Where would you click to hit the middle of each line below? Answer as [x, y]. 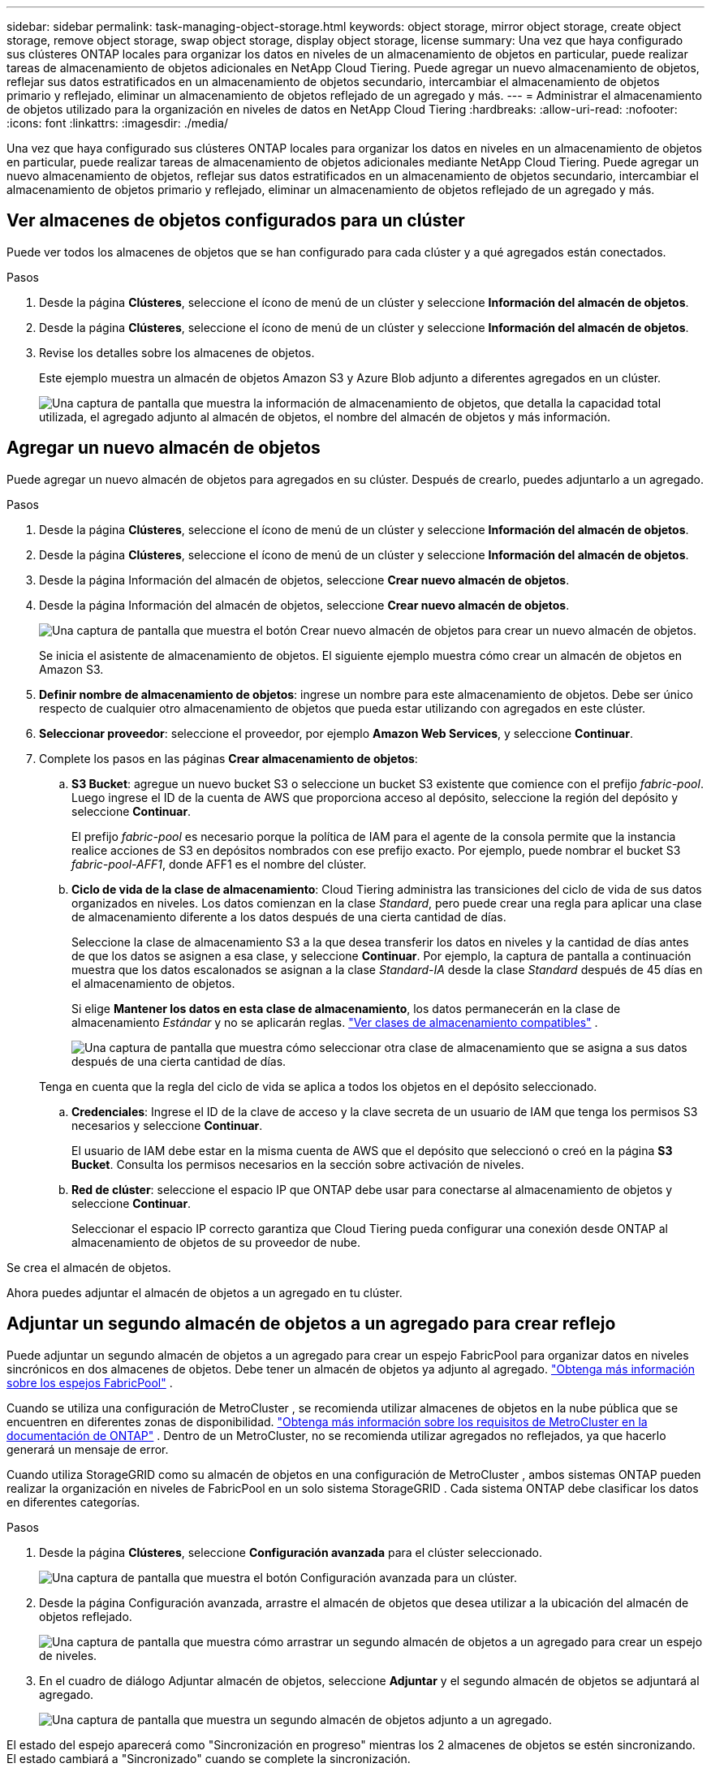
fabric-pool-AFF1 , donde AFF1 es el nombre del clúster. [219, 864]
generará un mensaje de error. [88, 1449]
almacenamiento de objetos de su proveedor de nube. [216, 1242]
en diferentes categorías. [73, 1502]
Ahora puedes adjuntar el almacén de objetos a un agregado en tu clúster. [205, 1292]
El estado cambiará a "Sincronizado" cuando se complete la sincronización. [209, 1758]
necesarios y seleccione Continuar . [167, 1125]
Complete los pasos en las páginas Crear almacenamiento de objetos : [228, 758]
